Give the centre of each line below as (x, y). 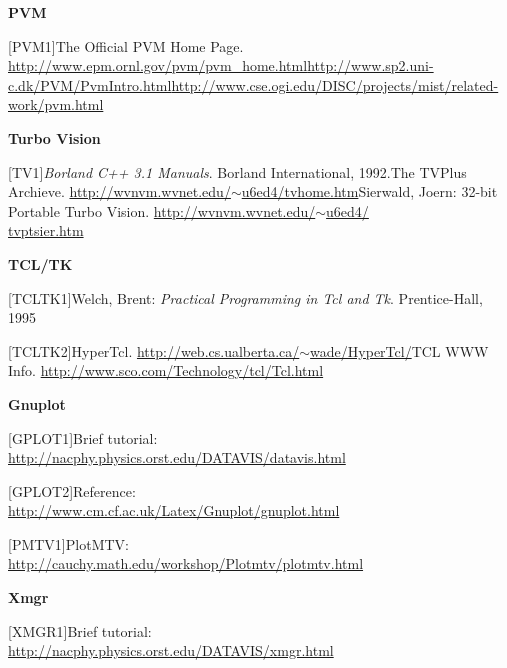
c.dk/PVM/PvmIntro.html (90, 84)
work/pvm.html (56, 104)
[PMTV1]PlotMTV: (68, 543)
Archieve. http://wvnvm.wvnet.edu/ (119, 191)
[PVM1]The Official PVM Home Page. (126, 45)
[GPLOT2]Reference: (72, 490)
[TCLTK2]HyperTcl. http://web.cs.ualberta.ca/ (154, 350)
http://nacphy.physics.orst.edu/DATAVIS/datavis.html (177, 457)
